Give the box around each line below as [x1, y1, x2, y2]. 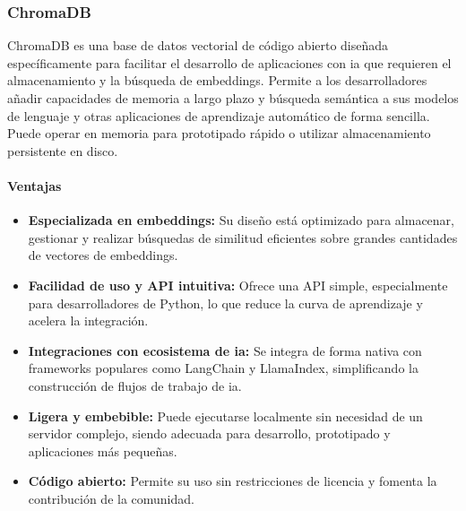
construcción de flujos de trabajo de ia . [28, 376, 242, 394]
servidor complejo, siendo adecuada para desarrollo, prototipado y [28, 424, 391, 443]
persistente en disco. [7, 141, 118, 160]
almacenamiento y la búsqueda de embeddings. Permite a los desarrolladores [7, 71, 427, 90]
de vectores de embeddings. [28, 246, 178, 264]
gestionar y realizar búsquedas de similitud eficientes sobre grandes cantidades [28, 228, 458, 247]
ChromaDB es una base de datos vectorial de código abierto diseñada [7, 36, 389, 55]
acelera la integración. [28, 311, 149, 330]
